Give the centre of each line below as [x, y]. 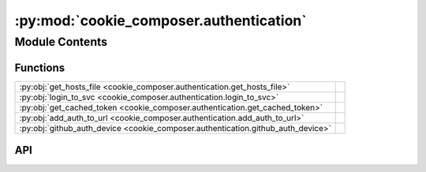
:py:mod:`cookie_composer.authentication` [161, 21]
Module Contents [61, 42]
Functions [40, 67]
